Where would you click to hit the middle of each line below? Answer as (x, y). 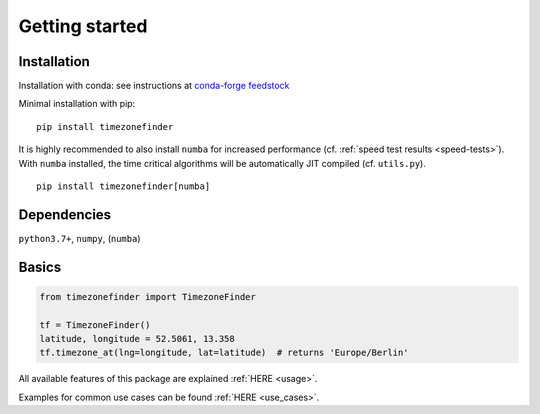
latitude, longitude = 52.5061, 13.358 (137, 339)
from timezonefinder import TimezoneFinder (148, 296)
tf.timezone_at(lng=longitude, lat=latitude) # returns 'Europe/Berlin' (224, 353)
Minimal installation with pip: (77, 104)
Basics (40, 266)
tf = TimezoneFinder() (95, 324)
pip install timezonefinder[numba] (123, 186)
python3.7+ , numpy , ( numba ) (79, 238)
